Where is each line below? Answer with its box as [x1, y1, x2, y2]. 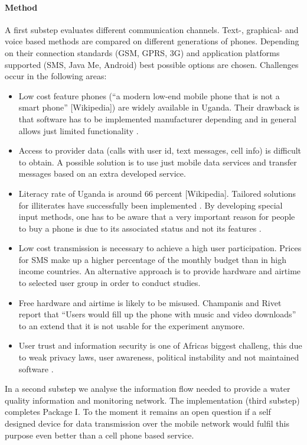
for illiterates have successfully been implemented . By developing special [18, 199, 283, 211]
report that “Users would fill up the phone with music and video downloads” [18, 308, 296, 320]
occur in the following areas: [5, 70, 107, 82]
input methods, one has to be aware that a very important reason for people [18, 210, 295, 223]
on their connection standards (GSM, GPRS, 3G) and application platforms [5, 46, 280, 59]
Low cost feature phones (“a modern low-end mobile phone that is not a [18, 89, 280, 102]
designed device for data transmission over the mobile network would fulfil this [5, 417, 289, 430]
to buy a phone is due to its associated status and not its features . [18, 222, 262, 234]
